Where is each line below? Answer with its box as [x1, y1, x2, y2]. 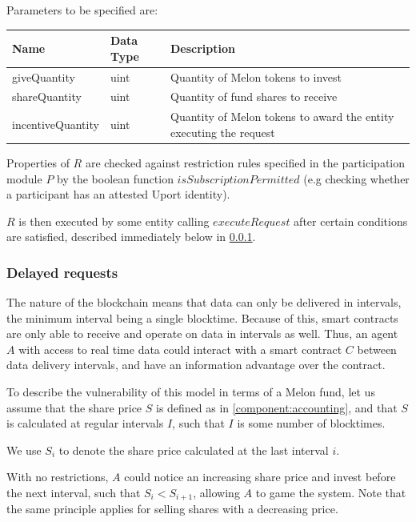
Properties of [6, 154, 70, 171]
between [357, 340, 397, 357]
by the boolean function [57, 170, 174, 187]
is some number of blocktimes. [237, 415, 386, 432]
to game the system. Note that [255, 484, 406, 501]
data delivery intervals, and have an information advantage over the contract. [6, 356, 386, 373]
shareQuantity [12, 88, 82, 105]
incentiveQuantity [12, 116, 99, 133]
